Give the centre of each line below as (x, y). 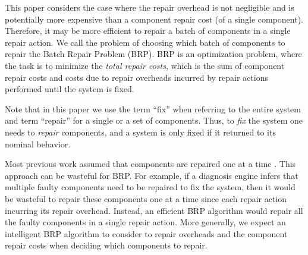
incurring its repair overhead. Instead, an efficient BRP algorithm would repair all (154, 210)
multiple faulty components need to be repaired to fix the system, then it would (150, 187)
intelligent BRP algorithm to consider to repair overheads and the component (146, 233)
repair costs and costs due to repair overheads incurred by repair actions (136, 77)
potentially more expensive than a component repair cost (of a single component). (154, 19)
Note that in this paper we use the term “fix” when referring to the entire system (153, 108)
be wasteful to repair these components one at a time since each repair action (146, 198)
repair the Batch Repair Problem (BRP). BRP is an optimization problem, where (153, 54)
